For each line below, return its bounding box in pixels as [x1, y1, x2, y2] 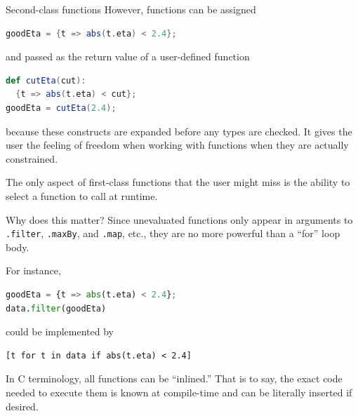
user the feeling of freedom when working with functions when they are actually [6, 137, 349, 152]
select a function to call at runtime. [6, 188, 158, 203]
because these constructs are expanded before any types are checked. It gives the [6, 123, 352, 138]
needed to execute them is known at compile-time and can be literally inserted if [6, 384, 352, 399]
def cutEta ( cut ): [6, 75, 86, 86]
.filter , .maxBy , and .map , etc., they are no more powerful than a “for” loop [6, 226, 340, 241]
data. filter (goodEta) [6, 303, 107, 314]
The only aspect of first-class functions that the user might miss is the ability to [6, 175, 350, 189]
